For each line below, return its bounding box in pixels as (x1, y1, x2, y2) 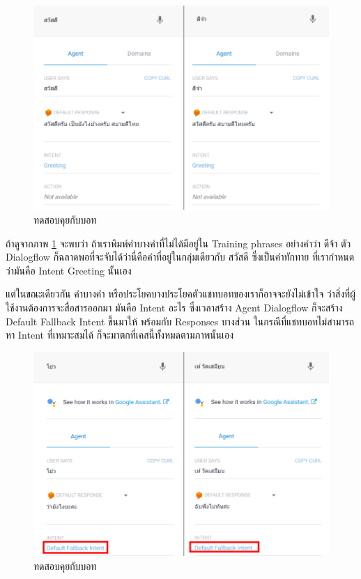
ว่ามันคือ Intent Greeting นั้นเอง (6, 263, 132, 277)
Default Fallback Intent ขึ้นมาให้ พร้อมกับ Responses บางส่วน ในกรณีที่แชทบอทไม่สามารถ (6, 314, 355, 328)
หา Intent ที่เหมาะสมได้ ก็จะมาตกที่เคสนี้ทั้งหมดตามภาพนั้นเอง (6, 327, 234, 342)
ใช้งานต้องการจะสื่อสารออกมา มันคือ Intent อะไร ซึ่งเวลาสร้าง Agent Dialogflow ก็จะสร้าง (6, 300, 343, 314)
